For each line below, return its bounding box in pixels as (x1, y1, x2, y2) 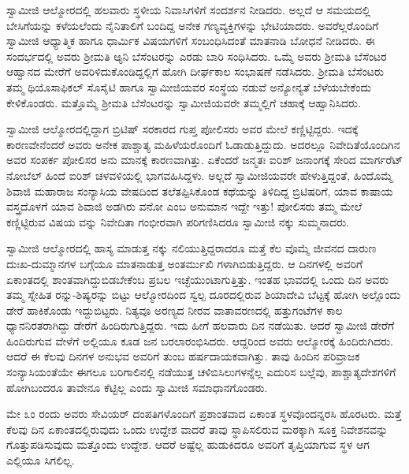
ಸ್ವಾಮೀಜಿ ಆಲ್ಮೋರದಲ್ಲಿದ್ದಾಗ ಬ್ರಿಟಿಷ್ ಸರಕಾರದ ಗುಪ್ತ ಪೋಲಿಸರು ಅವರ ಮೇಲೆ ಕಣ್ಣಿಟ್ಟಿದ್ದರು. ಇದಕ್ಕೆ (6, 121, 359, 137)
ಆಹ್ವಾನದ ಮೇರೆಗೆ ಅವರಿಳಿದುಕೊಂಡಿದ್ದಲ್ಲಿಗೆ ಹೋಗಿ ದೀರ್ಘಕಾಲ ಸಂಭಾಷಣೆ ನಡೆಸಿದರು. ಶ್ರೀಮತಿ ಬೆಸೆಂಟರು (6, 63, 384, 80)
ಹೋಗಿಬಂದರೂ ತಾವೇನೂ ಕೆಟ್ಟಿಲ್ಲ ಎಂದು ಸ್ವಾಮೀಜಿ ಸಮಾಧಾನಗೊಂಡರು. (6, 379, 268, 395)
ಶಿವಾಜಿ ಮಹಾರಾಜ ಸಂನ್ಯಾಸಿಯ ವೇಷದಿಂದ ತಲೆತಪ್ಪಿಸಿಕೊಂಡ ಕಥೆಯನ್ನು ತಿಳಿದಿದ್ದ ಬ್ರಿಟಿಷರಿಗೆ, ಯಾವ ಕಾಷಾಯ (6, 182, 393, 199)
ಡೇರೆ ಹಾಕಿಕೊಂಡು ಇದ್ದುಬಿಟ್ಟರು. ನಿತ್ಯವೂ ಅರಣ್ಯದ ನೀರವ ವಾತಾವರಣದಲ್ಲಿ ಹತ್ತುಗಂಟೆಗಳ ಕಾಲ (6, 301, 343, 318)
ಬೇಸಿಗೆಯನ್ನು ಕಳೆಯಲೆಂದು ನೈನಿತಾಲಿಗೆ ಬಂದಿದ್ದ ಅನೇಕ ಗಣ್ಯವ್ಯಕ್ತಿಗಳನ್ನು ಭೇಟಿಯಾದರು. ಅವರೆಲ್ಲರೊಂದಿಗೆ (6, 17, 379, 33)
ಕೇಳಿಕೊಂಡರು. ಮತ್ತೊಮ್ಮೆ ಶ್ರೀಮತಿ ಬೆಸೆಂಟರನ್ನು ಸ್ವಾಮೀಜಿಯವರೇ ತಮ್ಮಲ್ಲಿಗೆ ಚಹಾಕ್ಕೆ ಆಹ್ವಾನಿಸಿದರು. (6, 94, 361, 110)
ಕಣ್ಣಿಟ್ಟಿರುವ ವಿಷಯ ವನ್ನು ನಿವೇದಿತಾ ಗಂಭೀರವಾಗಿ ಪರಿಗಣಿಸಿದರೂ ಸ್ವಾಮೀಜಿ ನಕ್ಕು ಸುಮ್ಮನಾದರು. (6, 213, 349, 230)
